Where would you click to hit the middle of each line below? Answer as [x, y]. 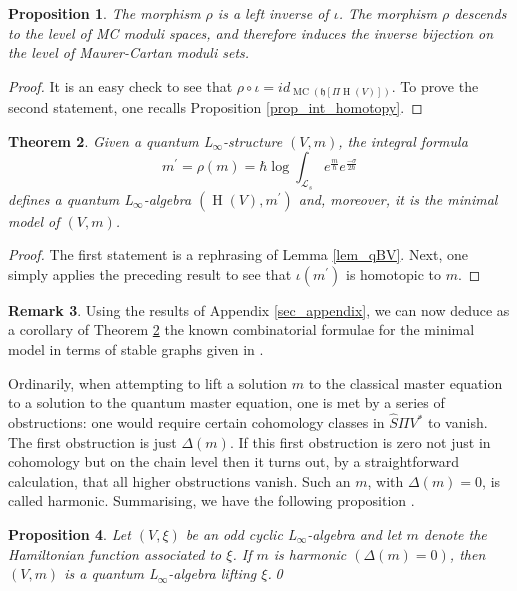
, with [385, 480]
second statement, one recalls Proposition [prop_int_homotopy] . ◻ [215, 107]
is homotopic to [393, 273]
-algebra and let [354, 534]
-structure [253, 140]
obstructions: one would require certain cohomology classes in [196, 422]
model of [34, 220]
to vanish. [458, 422]
